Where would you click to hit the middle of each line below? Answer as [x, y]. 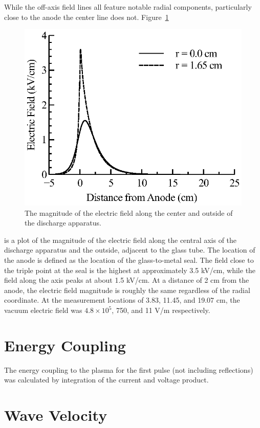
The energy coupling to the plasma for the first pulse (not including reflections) [129, 369]
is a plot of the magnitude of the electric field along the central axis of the [121, 240]
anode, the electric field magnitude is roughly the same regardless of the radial [127, 290]
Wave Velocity [56, 415]
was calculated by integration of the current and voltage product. [106, 380]
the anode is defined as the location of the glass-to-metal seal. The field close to [129, 260]
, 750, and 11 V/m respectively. [161, 310]
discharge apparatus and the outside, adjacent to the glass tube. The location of [130, 250]
